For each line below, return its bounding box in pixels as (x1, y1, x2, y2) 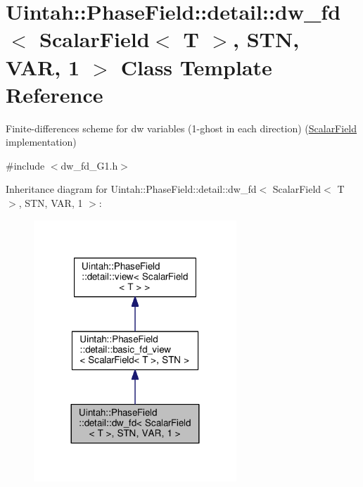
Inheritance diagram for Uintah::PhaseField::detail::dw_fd (6, 182, 257, 196)
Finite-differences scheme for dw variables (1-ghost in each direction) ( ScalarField (6, 120, 357, 135)
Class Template (120, 52, 272, 81)
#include (6, 158, 45, 172)
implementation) (6, 134, 77, 149)
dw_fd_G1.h (60, 158, 118, 172)
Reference (6, 80, 103, 108)
